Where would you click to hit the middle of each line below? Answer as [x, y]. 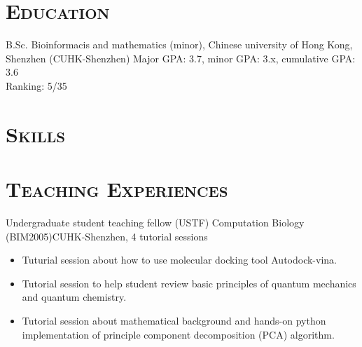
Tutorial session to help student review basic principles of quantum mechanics [189, 283]
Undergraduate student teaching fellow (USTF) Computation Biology [155, 222]
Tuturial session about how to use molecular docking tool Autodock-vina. [179, 260]
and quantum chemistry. [74, 297]
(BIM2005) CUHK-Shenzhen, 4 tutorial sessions [107, 236]
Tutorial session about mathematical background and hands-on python [174, 320]
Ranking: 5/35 [36, 85]
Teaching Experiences [117, 189]
